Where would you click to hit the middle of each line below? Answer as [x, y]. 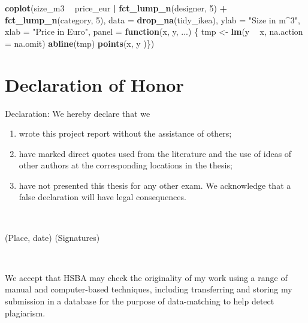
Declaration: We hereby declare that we [78, 113]
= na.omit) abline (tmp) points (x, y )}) [80, 43]
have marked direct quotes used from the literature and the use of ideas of [155, 153]
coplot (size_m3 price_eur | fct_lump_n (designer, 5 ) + [116, 8]
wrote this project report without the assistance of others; [125, 133]
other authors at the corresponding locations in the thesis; [126, 165]
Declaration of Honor [94, 84]
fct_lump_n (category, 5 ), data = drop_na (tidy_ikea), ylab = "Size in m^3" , [153, 19]
